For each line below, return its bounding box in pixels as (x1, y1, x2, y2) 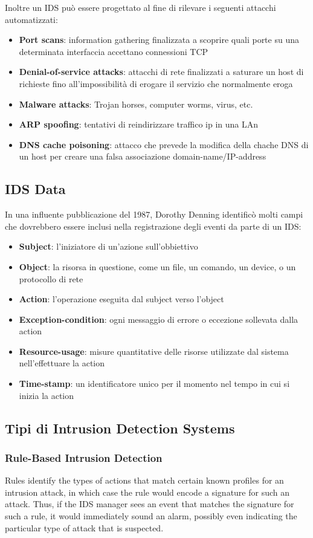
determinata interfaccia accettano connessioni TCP (19, 45, 208, 57)
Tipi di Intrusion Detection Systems (5, 418, 235, 437)
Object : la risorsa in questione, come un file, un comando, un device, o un (19, 260, 296, 273)
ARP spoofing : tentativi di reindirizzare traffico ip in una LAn (19, 118, 258, 131)
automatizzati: (5, 13, 58, 25)
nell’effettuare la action (19, 357, 105, 369)
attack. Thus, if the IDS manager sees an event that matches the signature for (5, 497, 294, 510)
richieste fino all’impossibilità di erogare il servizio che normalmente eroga (19, 77, 293, 89)
